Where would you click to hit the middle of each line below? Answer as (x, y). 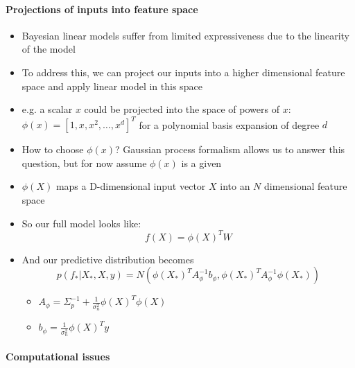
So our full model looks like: (81, 223)
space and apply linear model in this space (112, 86)
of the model (49, 49)
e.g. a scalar (47, 109)
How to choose (53, 149)
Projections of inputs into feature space (102, 9)
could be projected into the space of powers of (182, 109)
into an (235, 186)
